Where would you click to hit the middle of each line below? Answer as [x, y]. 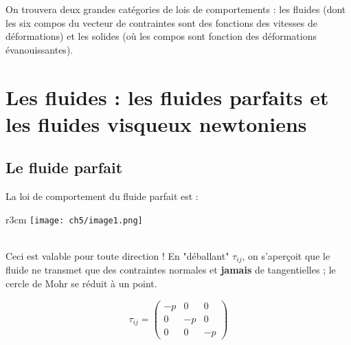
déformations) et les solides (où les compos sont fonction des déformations [161, 36]
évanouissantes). [39, 49]
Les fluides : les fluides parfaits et [167, 97]
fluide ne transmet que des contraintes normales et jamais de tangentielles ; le [171, 270]
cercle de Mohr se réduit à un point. [81, 283]
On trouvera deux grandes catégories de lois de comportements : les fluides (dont [176, 9]
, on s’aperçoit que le [286, 255]
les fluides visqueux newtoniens [156, 123]
